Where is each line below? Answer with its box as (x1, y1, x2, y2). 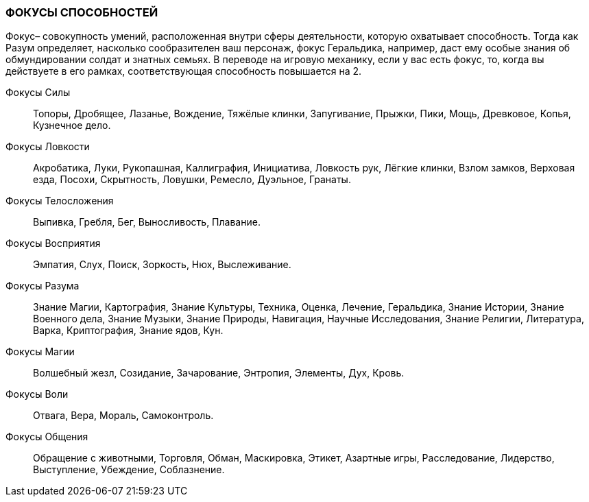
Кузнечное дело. (33, 119, 111, 132)
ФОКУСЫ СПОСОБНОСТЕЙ (5, 5, 158, 19)
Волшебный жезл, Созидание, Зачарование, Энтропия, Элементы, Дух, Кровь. (33, 367, 405, 379)
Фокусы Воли (5, 388, 69, 401)
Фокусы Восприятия (5, 237, 101, 250)
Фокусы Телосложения (5, 195, 114, 207)
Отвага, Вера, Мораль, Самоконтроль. (33, 409, 214, 422)
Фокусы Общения (5, 431, 88, 443)
